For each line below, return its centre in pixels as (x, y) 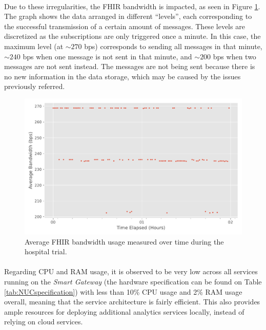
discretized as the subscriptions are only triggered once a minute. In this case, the (132, 36)
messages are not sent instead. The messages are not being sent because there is (130, 66)
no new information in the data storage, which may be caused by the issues (122, 76)
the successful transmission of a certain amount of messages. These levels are (125, 26)
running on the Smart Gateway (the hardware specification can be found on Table (133, 281)
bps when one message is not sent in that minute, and (107, 56)
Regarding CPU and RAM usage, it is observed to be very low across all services (131, 271)
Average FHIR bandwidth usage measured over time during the (124, 241)
